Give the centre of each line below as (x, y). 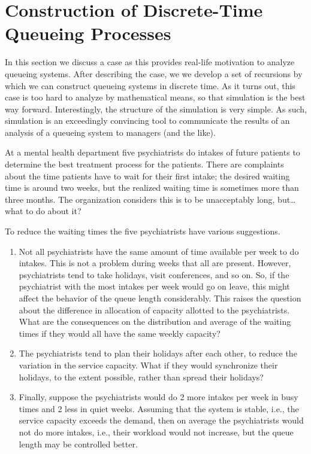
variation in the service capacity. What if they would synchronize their (148, 365)
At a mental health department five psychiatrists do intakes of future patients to (153, 152)
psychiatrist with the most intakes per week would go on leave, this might (154, 286)
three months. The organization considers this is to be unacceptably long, (140, 199)
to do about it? (53, 211)
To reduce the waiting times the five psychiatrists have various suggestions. (143, 231)
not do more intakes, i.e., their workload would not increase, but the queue (156, 432)
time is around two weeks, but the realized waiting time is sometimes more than (152, 188)
